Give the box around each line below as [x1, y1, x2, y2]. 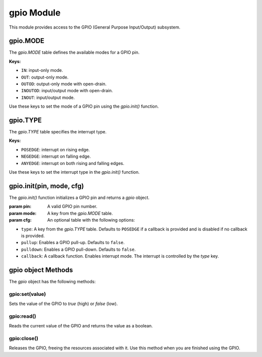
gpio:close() [9, 335, 38, 342]
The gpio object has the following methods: [9, 278, 96, 284]
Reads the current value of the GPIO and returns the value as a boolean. [9, 323, 153, 329]
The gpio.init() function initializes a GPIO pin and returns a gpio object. [9, 195, 150, 200]
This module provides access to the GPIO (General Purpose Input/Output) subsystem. [9, 24, 180, 30]
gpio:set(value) [9, 291, 46, 297]
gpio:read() [9, 313, 36, 320]
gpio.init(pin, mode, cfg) [9, 182, 84, 190]
